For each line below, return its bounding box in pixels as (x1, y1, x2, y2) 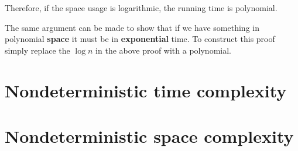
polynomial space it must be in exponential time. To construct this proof (5, 33, 275, 45)
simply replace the (5, 44, 70, 56)
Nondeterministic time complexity (5, 78, 287, 102)
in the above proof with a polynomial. (95, 44, 231, 56)
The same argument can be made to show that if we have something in (5, 21, 259, 33)
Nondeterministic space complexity (5, 124, 294, 148)
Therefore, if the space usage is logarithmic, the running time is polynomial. (5, 2, 278, 13)
